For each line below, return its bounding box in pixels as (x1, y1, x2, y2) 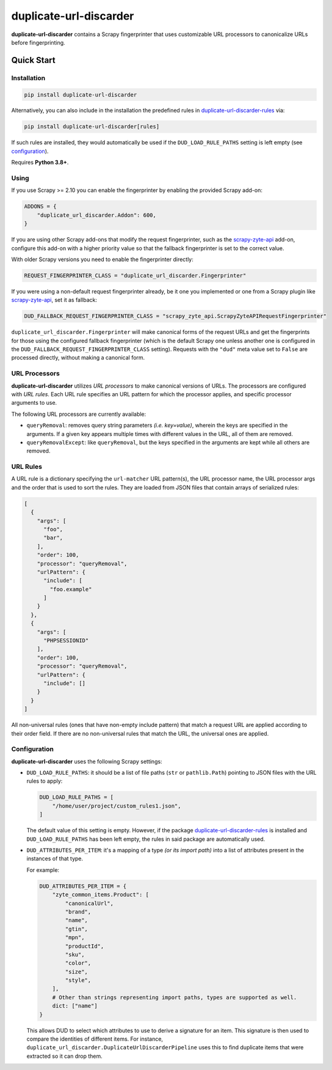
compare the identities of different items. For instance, (26, 1035, 164, 1042)
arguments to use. (11, 399, 57, 407)
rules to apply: (26, 777, 63, 785)
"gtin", (65, 925, 88, 932)
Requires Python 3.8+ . (11, 159, 69, 166)
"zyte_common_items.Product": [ (52, 891, 150, 898)
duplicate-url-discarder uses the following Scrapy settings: (11, 758, 162, 765)
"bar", (43, 534, 63, 541)
